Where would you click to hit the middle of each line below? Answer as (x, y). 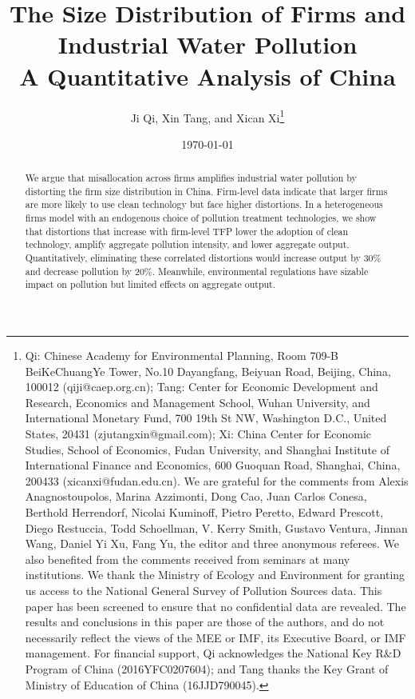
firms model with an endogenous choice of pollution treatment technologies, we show (201, 218)
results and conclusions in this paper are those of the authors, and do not (205, 622)
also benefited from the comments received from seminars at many (188, 559)
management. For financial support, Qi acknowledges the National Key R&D (213, 653)
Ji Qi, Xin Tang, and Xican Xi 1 (207, 116)
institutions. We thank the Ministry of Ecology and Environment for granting (215, 575)
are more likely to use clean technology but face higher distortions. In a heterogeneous (204, 204)
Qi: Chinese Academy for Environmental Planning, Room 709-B (182, 355)
